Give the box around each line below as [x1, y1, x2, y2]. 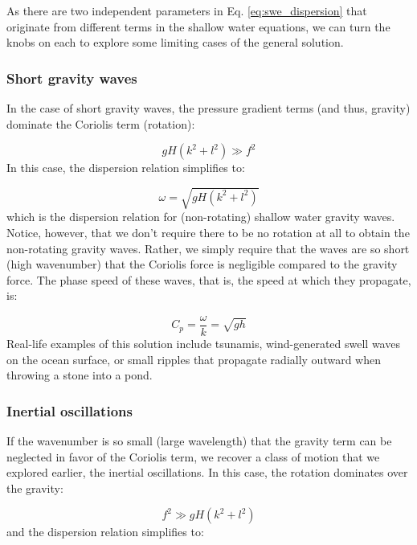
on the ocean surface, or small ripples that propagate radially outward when [6, 350, 381, 367]
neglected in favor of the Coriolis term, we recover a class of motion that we [6, 448, 380, 465]
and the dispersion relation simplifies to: [6, 523, 204, 540]
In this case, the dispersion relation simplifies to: [6, 159, 245, 176]
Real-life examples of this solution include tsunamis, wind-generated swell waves [6, 334, 400, 351]
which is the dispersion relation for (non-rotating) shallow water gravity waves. [6, 208, 395, 225]
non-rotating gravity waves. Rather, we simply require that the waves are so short [6, 240, 410, 256]
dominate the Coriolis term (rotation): [6, 115, 195, 132]
